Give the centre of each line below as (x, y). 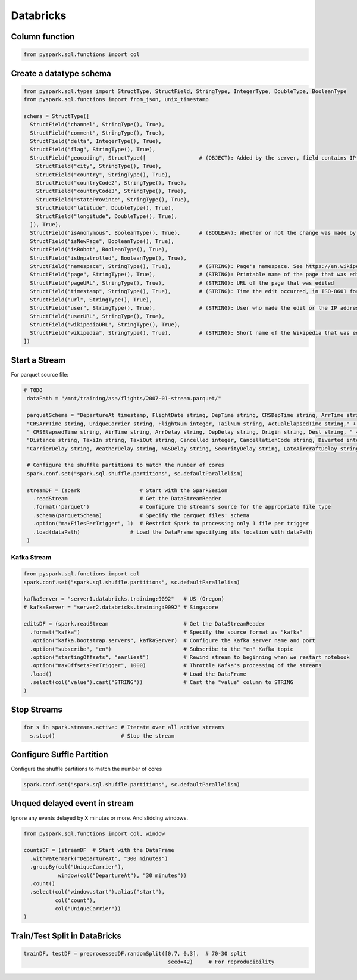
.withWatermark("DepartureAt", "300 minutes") (99, 858)
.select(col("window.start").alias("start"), (97, 892)
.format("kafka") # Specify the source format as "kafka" (166, 632)
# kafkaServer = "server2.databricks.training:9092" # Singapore (121, 607)
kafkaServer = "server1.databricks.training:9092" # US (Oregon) (124, 599)
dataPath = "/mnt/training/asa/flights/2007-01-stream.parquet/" (124, 399)
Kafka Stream (31, 558)
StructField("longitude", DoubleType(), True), (107, 216)
